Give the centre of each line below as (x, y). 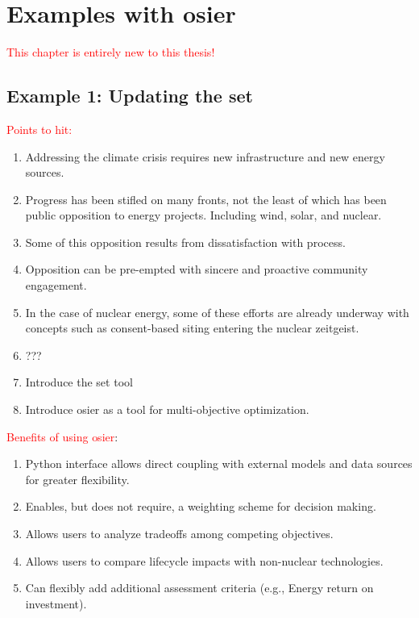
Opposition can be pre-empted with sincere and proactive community (197, 269)
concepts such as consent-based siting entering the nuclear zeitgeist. (192, 328)
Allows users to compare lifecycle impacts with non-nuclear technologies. (204, 560)
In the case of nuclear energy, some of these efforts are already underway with (217, 312)
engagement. (56, 285)
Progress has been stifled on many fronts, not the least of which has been (206, 199)
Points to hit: (39, 129)
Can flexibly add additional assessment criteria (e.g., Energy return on (199, 588)
